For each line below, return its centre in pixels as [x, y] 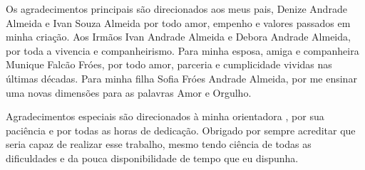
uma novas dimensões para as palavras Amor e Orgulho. [129, 92]
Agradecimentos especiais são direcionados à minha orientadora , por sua [165, 116]
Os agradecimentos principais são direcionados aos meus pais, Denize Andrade [176, 9]
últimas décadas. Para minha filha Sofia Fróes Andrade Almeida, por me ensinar [181, 78]
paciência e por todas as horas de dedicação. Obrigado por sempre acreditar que [181, 130]
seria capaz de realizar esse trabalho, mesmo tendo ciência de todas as [159, 144]
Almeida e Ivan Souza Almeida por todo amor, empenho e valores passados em [178, 22]
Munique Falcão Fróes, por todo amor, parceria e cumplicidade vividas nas [169, 64]
